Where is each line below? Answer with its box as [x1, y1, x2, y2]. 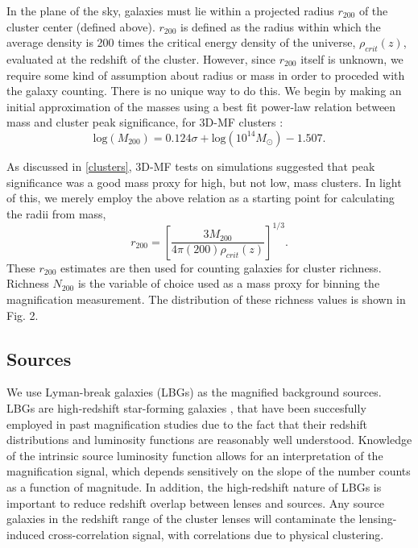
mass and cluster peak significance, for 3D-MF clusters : [6, 114, 283, 131]
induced [6, 525, 45, 542]
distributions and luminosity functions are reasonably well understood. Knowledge [6, 431, 412, 448]
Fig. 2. [6, 306, 39, 323]
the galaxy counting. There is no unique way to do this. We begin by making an [6, 82, 402, 99]
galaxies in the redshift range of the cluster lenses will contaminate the [6, 510, 355, 527]
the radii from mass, [6, 205, 106, 222]
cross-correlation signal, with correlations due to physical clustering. [48, 525, 384, 542]
